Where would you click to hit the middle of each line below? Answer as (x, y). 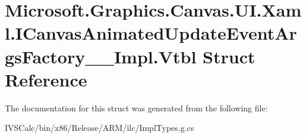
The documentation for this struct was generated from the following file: (136, 107)
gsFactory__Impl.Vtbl (101, 56)
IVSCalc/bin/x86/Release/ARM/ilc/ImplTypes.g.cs (100, 128)
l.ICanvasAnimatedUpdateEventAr (151, 33)
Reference (46, 79)
